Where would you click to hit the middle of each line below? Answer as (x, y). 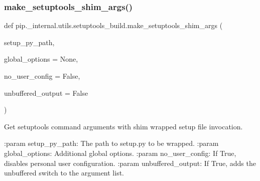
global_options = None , (41, 59)
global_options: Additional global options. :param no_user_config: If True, (120, 153)
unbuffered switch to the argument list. (64, 173)
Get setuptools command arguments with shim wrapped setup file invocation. (123, 126)
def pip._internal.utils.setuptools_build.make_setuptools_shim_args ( (113, 25)
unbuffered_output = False (46, 93)
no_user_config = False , (42, 76)
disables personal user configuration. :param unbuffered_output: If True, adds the (130, 163)
